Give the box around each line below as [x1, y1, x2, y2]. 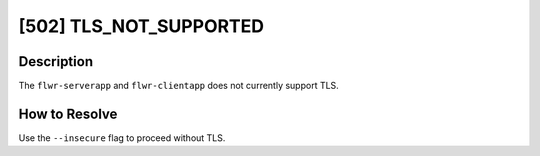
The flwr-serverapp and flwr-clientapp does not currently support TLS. [18, 80, 339, 92]
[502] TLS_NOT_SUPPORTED [18, 15, 265, 37]
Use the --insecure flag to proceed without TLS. [18, 131, 226, 144]
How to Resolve [18, 105, 118, 122]
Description [18, 53, 94, 70]
